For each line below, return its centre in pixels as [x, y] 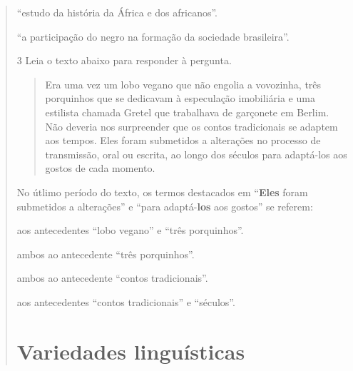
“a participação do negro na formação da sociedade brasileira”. [153, 36]
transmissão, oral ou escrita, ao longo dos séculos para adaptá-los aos [196, 154]
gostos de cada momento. [100, 168]
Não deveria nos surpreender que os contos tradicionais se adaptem [191, 126]
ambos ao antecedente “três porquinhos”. [106, 254]
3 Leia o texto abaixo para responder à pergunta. [124, 60]
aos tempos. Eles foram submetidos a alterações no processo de [183, 140]
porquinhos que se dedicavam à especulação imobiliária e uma [180, 98]
